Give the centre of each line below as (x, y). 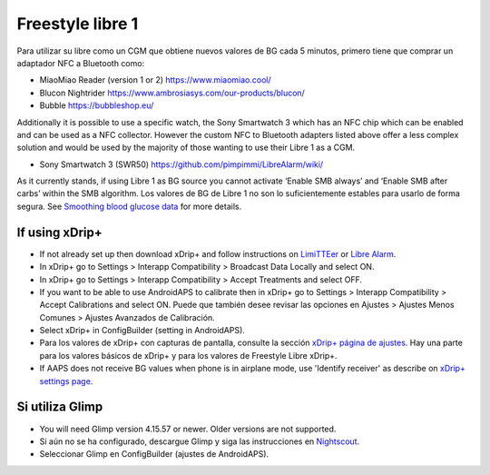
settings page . (66, 381)
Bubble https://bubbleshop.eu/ (97, 105)
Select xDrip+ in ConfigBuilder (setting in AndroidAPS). (142, 331)
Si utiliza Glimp (60, 407)
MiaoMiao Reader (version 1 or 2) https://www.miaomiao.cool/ (155, 80)
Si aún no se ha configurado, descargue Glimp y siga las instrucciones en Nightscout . (200, 441)
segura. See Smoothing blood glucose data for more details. (129, 206)
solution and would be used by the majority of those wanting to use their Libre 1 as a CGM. (186, 148)
